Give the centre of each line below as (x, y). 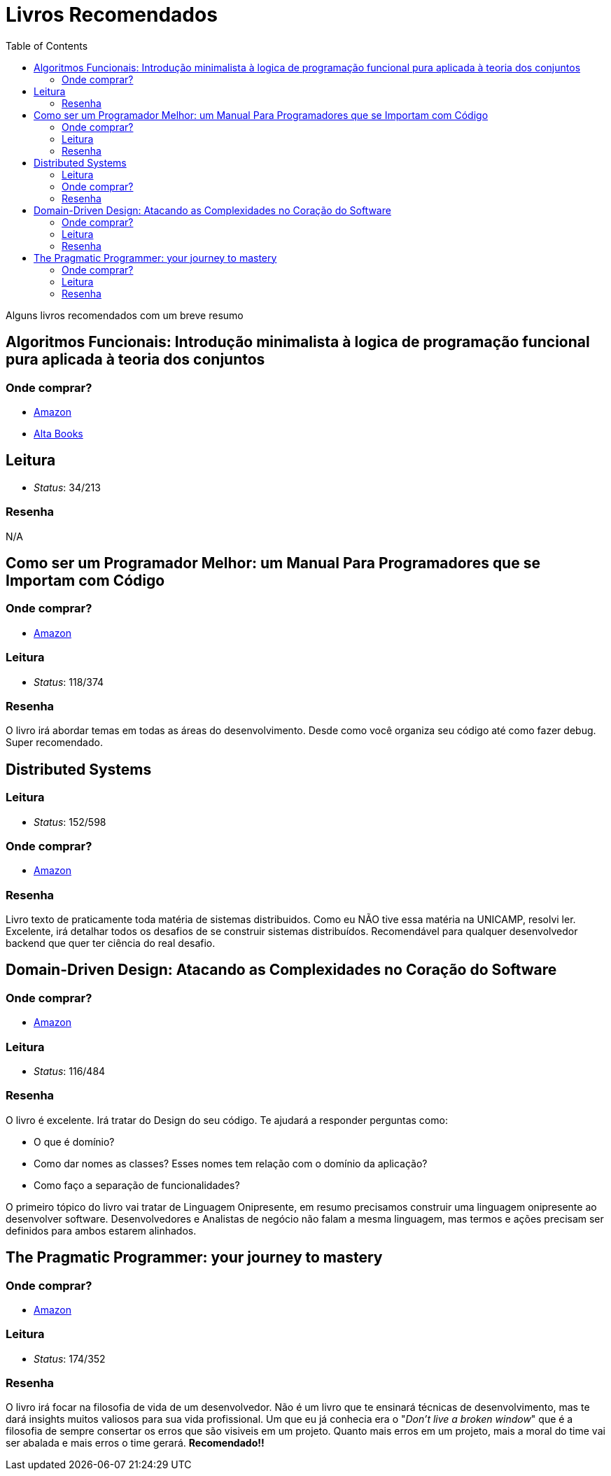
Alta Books (58, 433)
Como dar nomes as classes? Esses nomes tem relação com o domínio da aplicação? (231, 1163)
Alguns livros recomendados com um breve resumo (125, 315)
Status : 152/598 (70, 822)
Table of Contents (47, 45)
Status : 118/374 (69, 682)
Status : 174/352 (70, 1358)
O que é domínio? (74, 1141)
